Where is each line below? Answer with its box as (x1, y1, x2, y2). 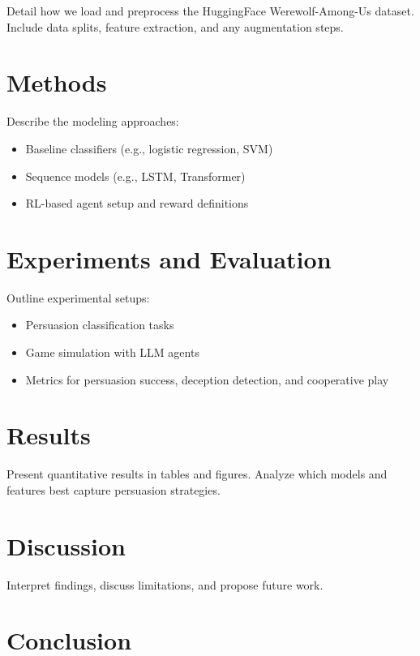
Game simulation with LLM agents (25, 344, 199, 360)
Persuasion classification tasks (25, 316, 174, 333)
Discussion (6, 529, 126, 562)
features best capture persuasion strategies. (6, 481, 221, 498)
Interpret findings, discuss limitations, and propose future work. (6, 576, 324, 593)
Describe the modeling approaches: (6, 113, 179, 130)
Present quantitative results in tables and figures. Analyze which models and (6, 465, 388, 482)
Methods (6, 66, 107, 99)
